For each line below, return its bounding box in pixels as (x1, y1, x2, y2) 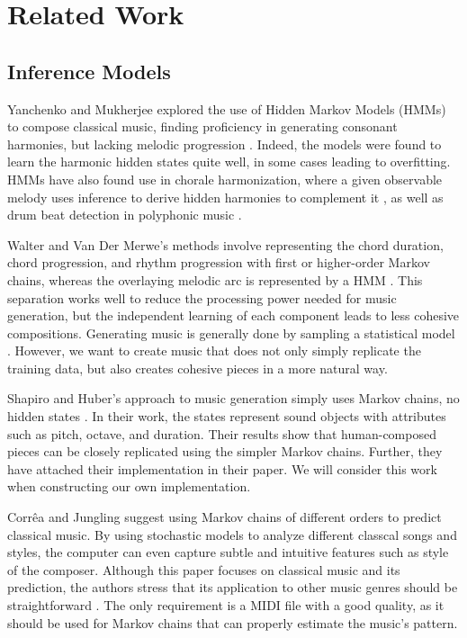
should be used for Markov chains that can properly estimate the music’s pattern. (7, 613, 458, 632)
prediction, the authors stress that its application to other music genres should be (7, 578, 458, 597)
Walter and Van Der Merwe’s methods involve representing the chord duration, (7, 235, 444, 254)
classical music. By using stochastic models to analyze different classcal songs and (7, 525, 457, 544)
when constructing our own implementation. (7, 477, 251, 496)
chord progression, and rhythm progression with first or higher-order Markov (7, 253, 430, 272)
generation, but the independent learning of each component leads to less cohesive (7, 306, 460, 325)
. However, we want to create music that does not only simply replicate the (7, 341, 421, 360)
